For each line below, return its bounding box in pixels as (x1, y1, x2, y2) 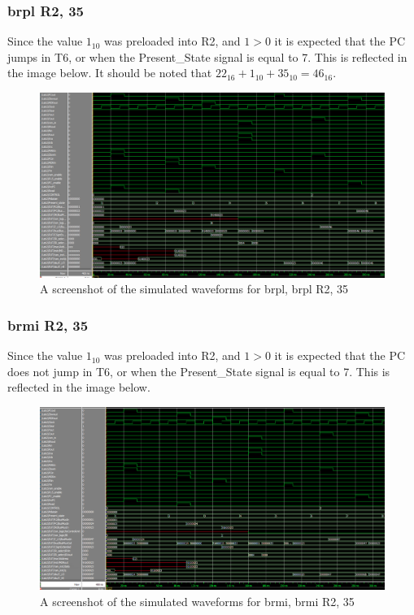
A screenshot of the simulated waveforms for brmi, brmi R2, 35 (40, 592, 355, 609)
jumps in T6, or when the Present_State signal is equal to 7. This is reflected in (7, 48, 407, 65)
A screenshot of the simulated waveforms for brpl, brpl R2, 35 (40, 280, 349, 297)
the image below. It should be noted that (7, 64, 212, 81)
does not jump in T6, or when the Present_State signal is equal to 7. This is (7, 362, 390, 379)
